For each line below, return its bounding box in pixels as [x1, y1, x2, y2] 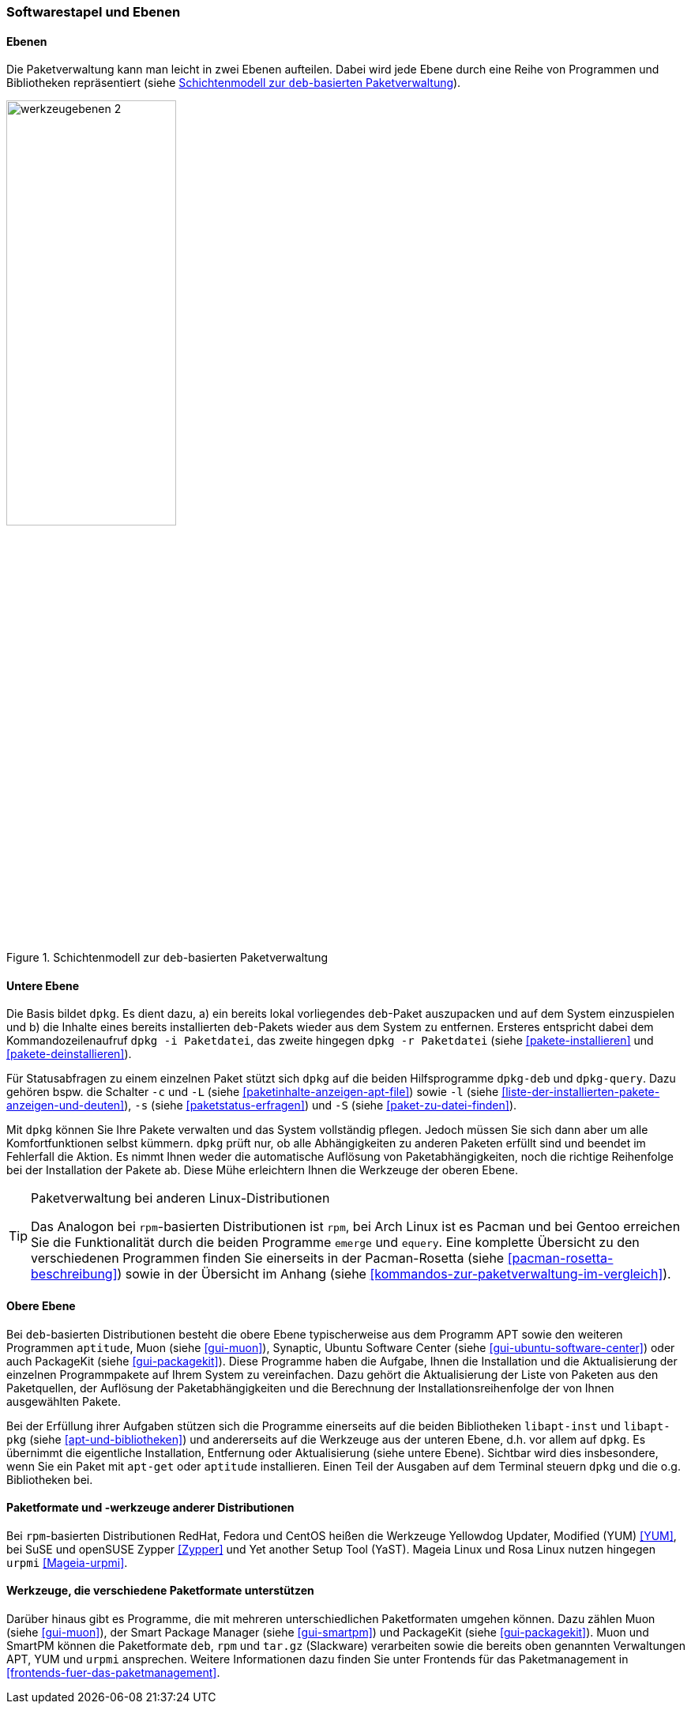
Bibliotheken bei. [6, 1472, 93, 1486]
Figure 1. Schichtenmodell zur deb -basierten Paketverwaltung [6, 951, 328, 965]
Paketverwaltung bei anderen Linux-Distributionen [31, 1190, 330, 1207]
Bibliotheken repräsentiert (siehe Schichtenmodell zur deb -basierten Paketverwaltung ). [6, 76, 461, 90]
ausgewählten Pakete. [6, 1394, 122, 1408]
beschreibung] [31, 1266, 118, 1282]
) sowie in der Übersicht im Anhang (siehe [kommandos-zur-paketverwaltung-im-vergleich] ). [117, 1266, 671, 1282]
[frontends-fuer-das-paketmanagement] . [6, 1666, 220, 1680]
